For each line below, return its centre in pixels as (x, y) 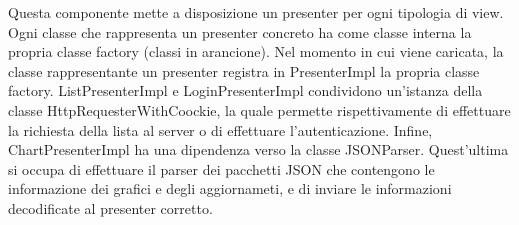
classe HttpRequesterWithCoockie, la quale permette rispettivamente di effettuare (259, 109)
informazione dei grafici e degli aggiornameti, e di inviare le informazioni (230, 188)
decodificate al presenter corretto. (110, 207)
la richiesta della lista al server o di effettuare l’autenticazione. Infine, (220, 129)
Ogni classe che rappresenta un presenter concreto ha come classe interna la (240, 31)
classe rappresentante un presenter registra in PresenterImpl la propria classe (244, 70)
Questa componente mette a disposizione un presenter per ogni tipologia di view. (256, 12)
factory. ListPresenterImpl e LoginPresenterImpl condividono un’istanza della (245, 90)
